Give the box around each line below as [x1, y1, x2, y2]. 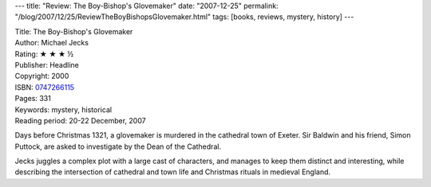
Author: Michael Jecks [14, 38, 89, 48]
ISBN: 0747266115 [14, 82, 75, 92]
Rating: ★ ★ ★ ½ [14, 49, 74, 59]
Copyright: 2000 [14, 72, 69, 81]
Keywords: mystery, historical [14, 104, 112, 115]
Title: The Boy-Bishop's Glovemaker [14, 26, 133, 36]
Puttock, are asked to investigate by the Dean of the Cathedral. [14, 142, 222, 151]
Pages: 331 [14, 94, 51, 103]
